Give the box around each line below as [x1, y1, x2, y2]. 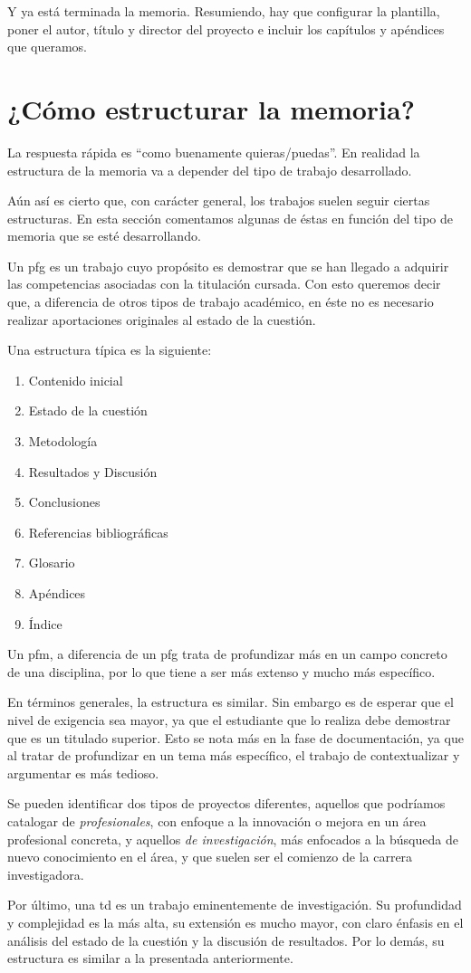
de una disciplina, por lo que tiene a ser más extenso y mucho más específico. [7, 662, 436, 681]
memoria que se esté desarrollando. [7, 226, 201, 245]
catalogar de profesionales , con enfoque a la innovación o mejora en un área [7, 811, 427, 830]
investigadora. [7, 864, 84, 883]
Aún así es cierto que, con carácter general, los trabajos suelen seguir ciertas [7, 191, 430, 210]
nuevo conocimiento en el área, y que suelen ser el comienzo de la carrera [7, 847, 413, 866]
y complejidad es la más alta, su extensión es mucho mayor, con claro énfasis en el [7, 912, 464, 931]
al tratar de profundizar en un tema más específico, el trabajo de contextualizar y [7, 746, 460, 765]
